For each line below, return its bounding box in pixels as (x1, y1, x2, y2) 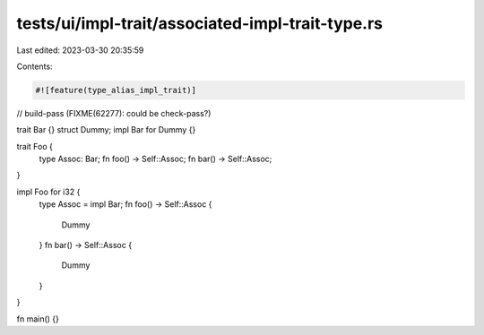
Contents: (16, 61, 53, 72)
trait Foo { (16, 141, 54, 151)
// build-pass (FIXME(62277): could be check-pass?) (16, 107, 212, 118)
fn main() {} (16, 314, 60, 324)
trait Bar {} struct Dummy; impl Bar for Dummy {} (16, 125, 196, 135)
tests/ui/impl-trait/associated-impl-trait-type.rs (16, 13, 384, 33)
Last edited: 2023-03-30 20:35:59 (16, 45, 144, 56)
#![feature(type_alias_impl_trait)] (35, 85, 197, 95)
